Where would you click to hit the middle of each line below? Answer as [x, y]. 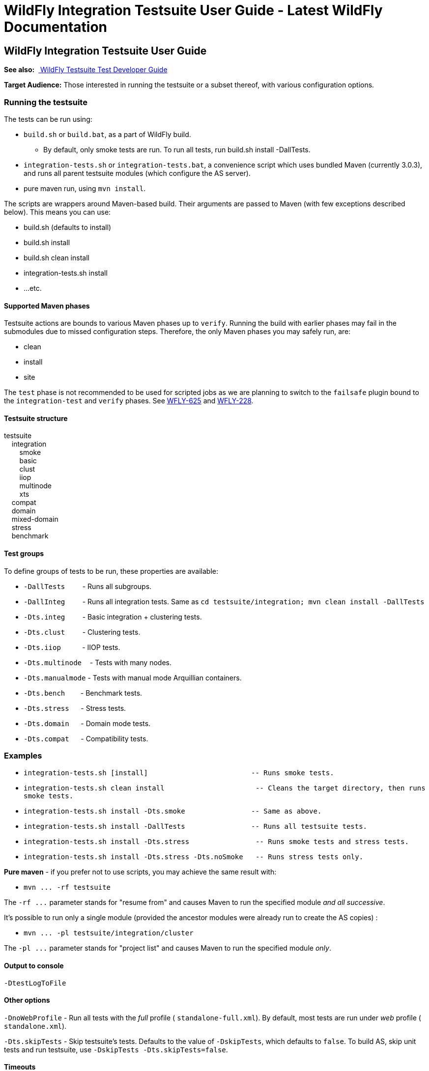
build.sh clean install [57, 257]
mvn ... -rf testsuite [67, 888]
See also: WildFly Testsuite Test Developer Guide [86, 70]
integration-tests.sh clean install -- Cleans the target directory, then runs [225, 788]
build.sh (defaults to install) [68, 227]
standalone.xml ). [35, 1026]
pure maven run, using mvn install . [85, 188]
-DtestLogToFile [35, 983]
